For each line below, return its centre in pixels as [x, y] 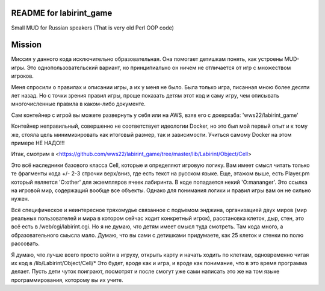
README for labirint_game [62, 13]
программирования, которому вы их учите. [67, 280]
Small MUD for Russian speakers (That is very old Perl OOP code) [93, 28]
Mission [26, 45]
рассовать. [26, 243]
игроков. [23, 76]
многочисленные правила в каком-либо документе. [78, 104]
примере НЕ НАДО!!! [38, 143]
